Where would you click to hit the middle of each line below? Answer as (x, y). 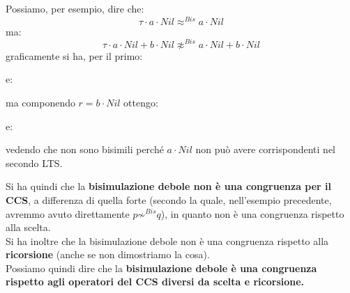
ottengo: (141, 102)
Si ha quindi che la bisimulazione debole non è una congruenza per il (169, 186)
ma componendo (40, 102)
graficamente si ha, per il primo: (74, 55)
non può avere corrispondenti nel (265, 149)
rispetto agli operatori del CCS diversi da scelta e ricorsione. (155, 282)
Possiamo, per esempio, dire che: (75, 8)
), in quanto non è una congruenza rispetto (252, 213)
